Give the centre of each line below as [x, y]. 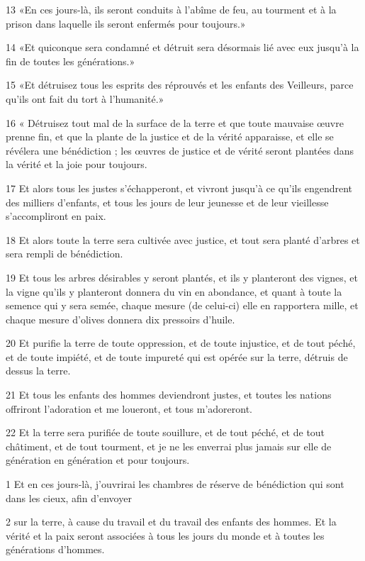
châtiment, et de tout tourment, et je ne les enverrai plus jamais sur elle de [169, 446]
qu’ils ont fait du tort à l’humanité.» [85, 98]
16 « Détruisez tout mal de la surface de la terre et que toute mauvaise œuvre [175, 122]
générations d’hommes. [55, 549]
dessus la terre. [38, 371]
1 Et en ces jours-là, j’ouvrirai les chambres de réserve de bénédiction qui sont [175, 484]
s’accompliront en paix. [56, 216]
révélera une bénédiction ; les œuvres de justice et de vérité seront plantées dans [180, 150]
